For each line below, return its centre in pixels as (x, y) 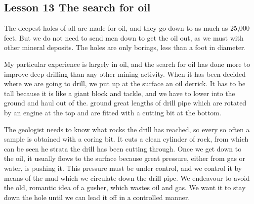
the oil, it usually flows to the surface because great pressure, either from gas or (125, 158)
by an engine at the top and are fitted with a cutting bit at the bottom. (113, 112)
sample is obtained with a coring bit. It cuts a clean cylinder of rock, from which (126, 139)
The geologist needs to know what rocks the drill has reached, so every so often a (127, 129)
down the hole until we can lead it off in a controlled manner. (97, 197)
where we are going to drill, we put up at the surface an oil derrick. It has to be (125, 83)
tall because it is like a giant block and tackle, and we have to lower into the (120, 93)
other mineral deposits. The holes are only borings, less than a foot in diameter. (125, 47)
